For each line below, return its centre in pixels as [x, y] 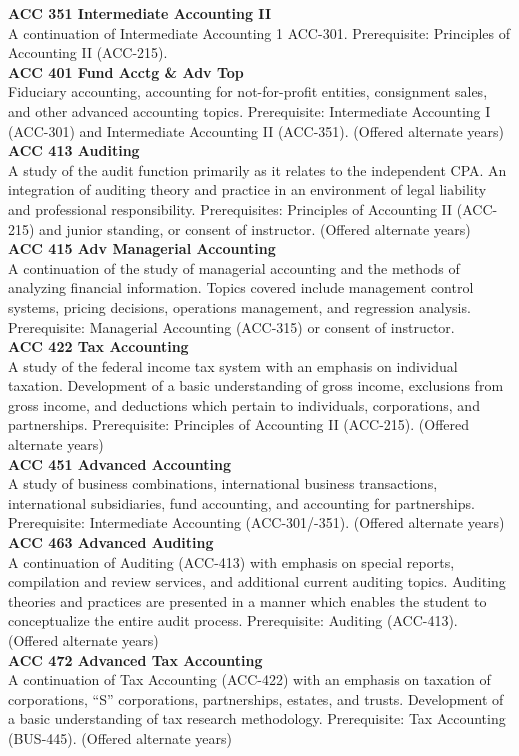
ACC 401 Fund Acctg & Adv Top [126, 71]
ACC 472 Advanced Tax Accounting [135, 659]
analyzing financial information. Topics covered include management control [241, 287]
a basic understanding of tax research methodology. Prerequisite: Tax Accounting [257, 718]
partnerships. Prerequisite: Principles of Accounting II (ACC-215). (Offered [239, 424]
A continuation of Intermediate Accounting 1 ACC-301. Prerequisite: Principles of [259, 32]
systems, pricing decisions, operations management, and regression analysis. [239, 306]
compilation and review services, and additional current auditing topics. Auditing [257, 581]
